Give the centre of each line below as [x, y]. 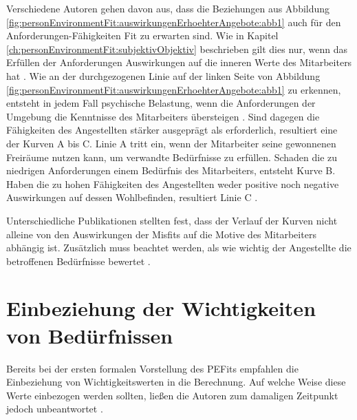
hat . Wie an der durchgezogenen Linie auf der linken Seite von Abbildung [163, 75]
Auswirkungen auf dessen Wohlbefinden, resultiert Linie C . [132, 197]
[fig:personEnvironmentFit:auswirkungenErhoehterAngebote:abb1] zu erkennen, [174, 89]
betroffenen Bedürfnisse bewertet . [78, 261]
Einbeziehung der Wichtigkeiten [161, 308]
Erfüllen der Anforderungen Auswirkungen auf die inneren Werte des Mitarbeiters [179, 62]
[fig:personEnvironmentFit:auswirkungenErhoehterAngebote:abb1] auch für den [174, 22]
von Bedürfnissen [90, 335]
